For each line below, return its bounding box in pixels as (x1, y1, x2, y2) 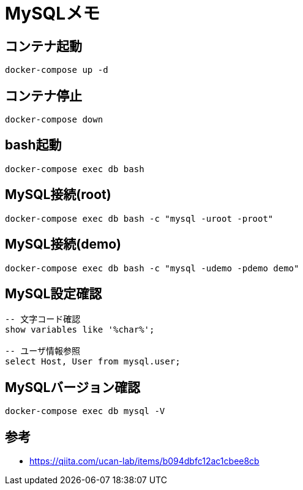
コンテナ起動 (5, 38, 82, 54)
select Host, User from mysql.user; (5, 356, 181, 367)
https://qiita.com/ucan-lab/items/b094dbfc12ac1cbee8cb (29, 456, 260, 467)
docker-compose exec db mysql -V (5, 406, 165, 417)
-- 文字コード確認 (5, 314, 81, 325)
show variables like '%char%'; (5, 325, 155, 335)
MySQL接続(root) (5, 187, 111, 203)
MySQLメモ (5, 3, 100, 24)
